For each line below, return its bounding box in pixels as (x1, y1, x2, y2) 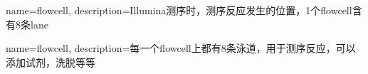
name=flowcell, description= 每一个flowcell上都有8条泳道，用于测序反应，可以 (6, 41, 356, 55)
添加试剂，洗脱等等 (6, 54, 95, 69)
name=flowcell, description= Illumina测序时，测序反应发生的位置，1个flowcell (6, 3, 352, 17)
